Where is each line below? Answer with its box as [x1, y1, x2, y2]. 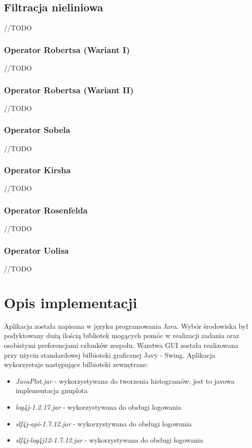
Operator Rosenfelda [4, 204, 88, 216]
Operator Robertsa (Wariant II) [4, 83, 134, 96]
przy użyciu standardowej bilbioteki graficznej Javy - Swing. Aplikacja [4, 349, 215, 360]
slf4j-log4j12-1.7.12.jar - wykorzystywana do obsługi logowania [15, 435, 203, 445]
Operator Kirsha [4, 164, 71, 176]
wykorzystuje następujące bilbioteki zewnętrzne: [4, 359, 148, 369]
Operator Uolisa [4, 244, 69, 256]
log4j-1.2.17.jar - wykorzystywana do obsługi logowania [15, 401, 181, 412]
